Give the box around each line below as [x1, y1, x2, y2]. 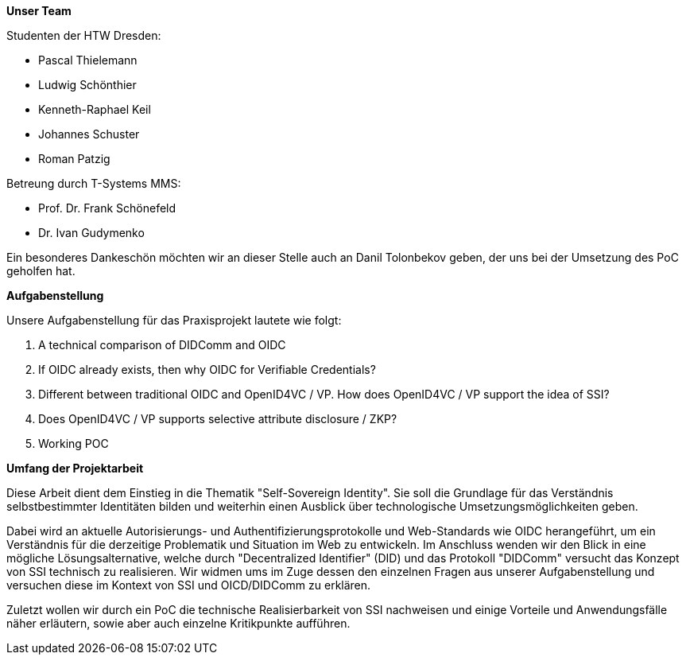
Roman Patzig [38, 152, 110, 165]
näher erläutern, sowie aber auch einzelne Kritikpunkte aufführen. [6, 616, 351, 630]
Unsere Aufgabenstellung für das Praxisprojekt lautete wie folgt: [6, 313, 342, 327]
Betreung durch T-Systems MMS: [6, 177, 181, 190]
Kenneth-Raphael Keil [38, 103, 151, 116]
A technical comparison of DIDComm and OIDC [38, 338, 286, 352]
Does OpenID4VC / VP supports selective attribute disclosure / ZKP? [38, 412, 397, 426]
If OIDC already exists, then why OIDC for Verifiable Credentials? [38, 363, 376, 376]
